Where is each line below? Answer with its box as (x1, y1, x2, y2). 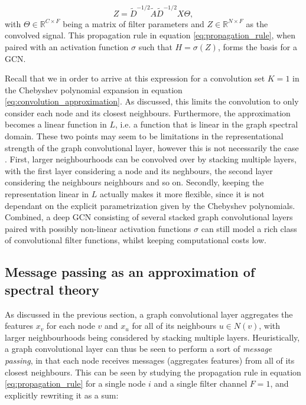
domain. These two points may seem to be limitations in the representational (5, 130, 284, 142)
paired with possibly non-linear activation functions (5, 222, 191, 234)
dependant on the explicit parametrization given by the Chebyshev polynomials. (5, 199, 295, 211)
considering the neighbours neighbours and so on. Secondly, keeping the (5, 176, 264, 188)
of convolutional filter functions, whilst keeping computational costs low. (5, 234, 266, 246)
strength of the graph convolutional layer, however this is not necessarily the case (5, 141, 299, 153)
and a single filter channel (154, 377, 248, 390)
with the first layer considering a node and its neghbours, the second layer (5, 164, 273, 177)
